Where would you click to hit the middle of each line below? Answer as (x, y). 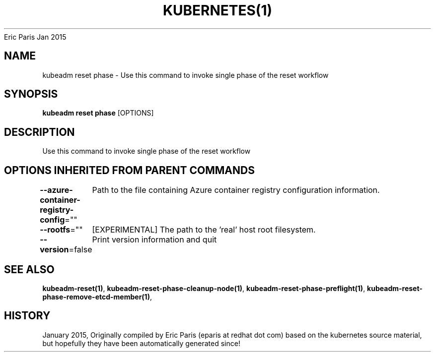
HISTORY (27, 316)
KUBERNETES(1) (217, 10)
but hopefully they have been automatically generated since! (141, 343)
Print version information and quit (154, 240)
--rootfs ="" (61, 230)
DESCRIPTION (39, 132)
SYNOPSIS (31, 94)
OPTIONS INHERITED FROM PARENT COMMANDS (129, 170)
